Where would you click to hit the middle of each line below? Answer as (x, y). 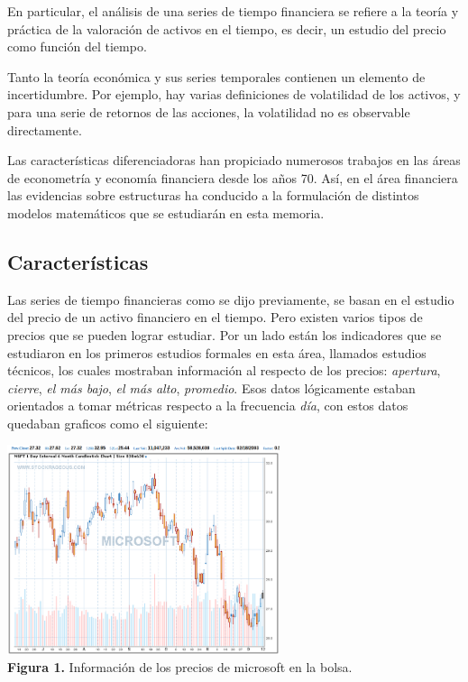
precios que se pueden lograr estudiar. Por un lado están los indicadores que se (225, 334)
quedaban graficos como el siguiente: (108, 423)
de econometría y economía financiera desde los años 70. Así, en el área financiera (233, 177)
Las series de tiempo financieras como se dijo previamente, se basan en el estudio (231, 299)
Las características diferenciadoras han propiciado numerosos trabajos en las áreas (234, 160)
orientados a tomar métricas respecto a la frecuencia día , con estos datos (208, 406)
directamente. (45, 129)
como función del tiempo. (77, 46)
